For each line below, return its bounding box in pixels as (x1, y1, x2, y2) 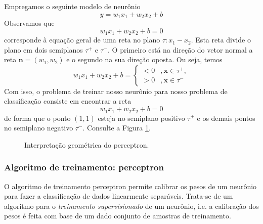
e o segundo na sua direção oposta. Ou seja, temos (66, 54, 223, 65)
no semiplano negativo (4, 122, 73, 133)
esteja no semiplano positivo (98, 112, 185, 123)
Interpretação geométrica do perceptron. (24, 139, 149, 150)
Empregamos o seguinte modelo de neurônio (4, 1, 141, 11)
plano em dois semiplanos (4, 44, 83, 55)
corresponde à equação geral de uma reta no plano (4, 34, 160, 45)
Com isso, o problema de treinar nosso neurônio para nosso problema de (4, 85, 228, 96)
